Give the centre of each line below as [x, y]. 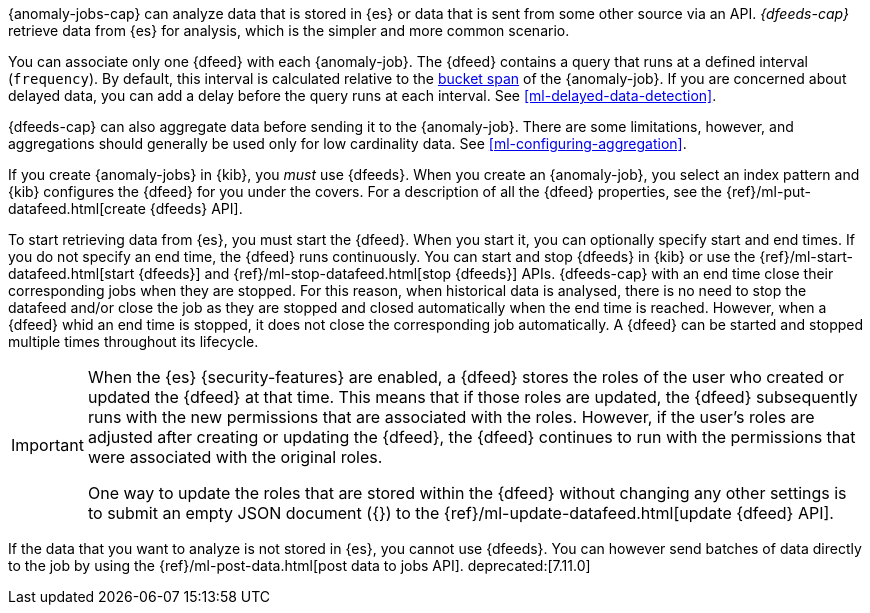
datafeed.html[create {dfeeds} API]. [125, 208]
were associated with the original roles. [235, 457]
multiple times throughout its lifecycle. [133, 341]
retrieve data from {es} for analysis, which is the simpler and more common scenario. [289, 30]
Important [47, 445]
